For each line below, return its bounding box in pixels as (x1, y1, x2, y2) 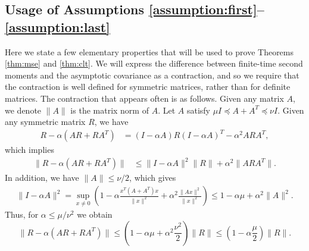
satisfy (186, 103, 210, 116)
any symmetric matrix (5, 115, 86, 128)
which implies (5, 143, 54, 156)
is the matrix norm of (70, 103, 149, 116)
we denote (5, 103, 42, 116)
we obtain (77, 208, 113, 221)
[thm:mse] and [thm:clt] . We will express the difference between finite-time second (5, 57, 303, 70)
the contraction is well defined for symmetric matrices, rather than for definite (5, 80, 291, 93)
